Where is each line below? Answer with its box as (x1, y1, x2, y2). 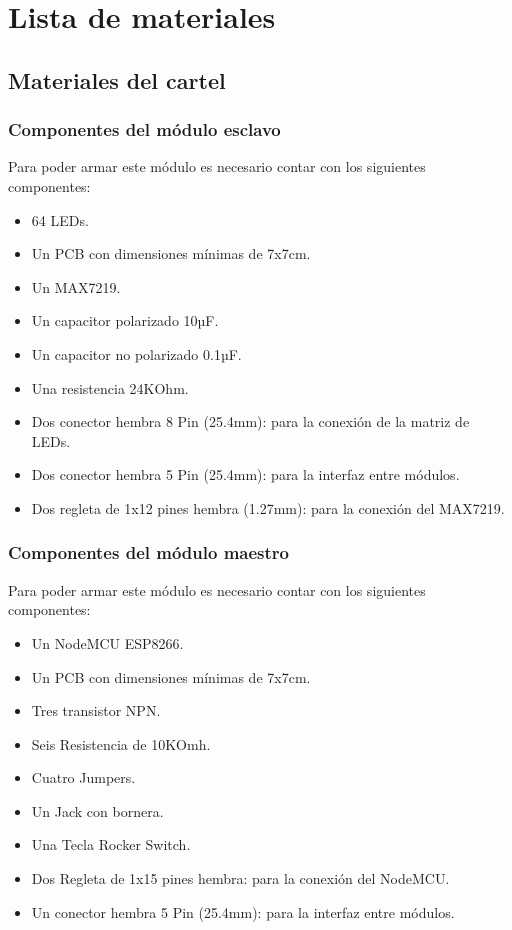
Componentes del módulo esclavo (8, 117, 281, 142)
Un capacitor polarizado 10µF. (31, 310, 219, 331)
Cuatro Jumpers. (31, 767, 136, 788)
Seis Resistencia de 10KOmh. (31, 733, 211, 754)
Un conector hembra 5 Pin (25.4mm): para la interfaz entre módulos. (31, 901, 455, 922)
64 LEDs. (31, 209, 89, 230)
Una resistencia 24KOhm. (31, 377, 189, 398)
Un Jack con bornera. (31, 800, 164, 821)
